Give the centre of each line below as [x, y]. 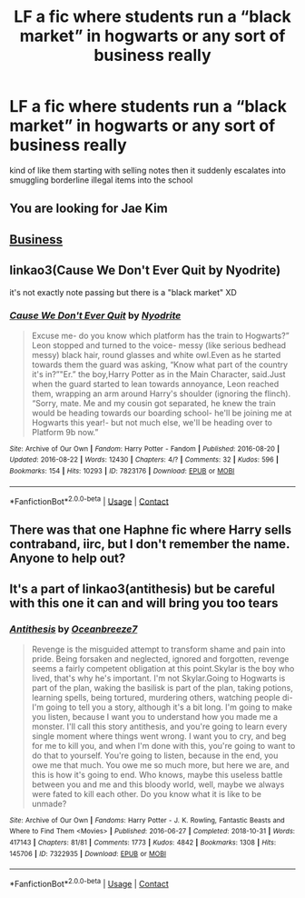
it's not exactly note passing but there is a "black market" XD [123, 292]
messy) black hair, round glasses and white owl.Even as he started [156, 354]
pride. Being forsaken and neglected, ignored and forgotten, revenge [160, 659]
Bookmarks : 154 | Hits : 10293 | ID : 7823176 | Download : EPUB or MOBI [122, 471]
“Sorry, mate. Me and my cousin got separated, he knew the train [154, 403]
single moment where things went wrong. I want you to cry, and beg [159, 736]
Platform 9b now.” [65, 432]
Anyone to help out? [68, 558]
